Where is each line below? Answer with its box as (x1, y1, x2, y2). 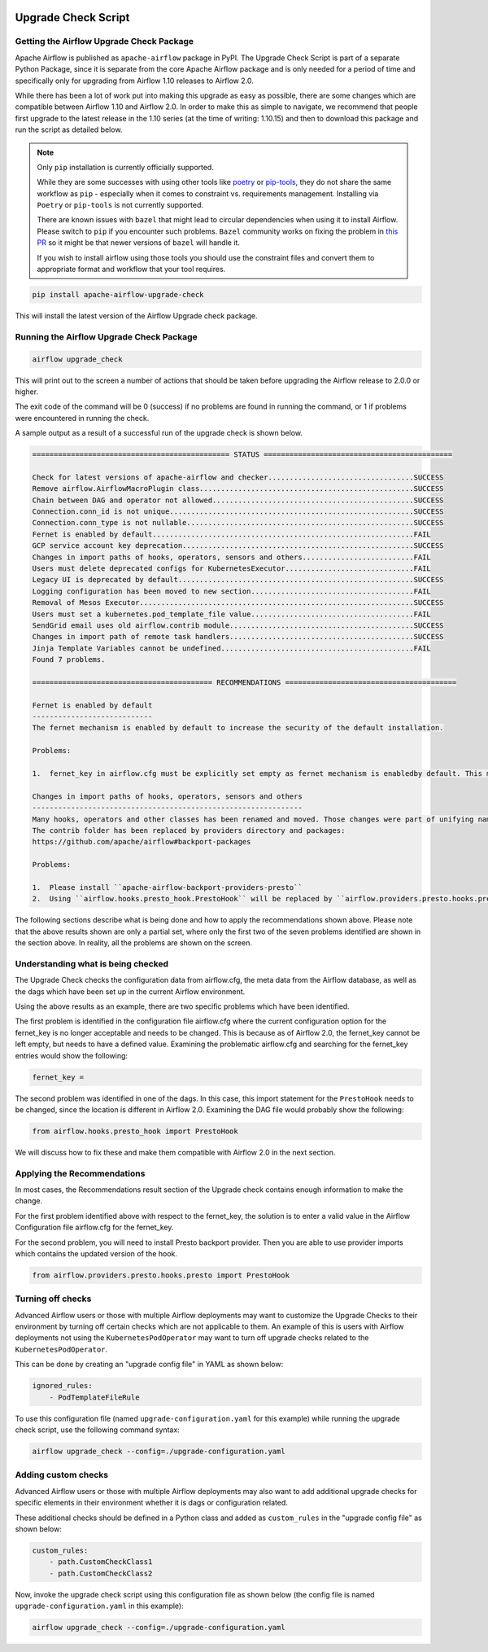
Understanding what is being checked (15, 957, 169, 969)
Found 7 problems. (32, 655, 106, 664)
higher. (15, 387, 39, 397)
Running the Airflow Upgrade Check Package (15, 331, 198, 342)
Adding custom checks (15, 1470, 109, 1481)
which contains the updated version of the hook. (15, 1248, 178, 1258)
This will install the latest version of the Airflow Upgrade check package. (15, 310, 258, 321)
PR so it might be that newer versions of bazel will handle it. (37, 238, 240, 248)
